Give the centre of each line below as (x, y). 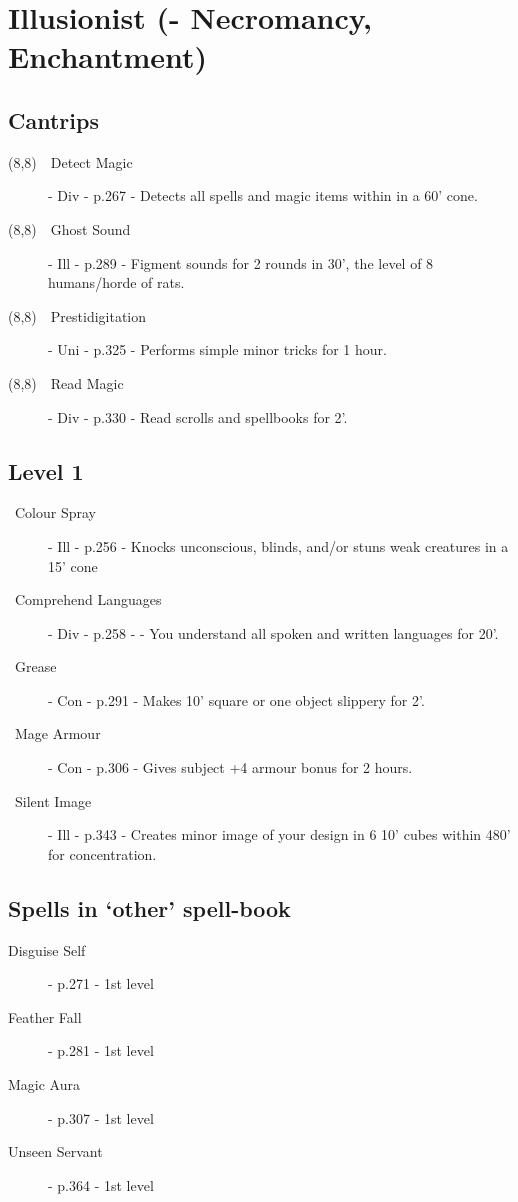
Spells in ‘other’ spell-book (149, 907)
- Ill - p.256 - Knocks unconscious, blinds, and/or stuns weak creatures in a (278, 545)
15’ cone (73, 565)
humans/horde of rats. (116, 282)
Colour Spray (55, 512)
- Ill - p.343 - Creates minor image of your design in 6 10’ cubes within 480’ (279, 834)
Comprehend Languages (88, 599)
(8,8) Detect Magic (70, 161)
